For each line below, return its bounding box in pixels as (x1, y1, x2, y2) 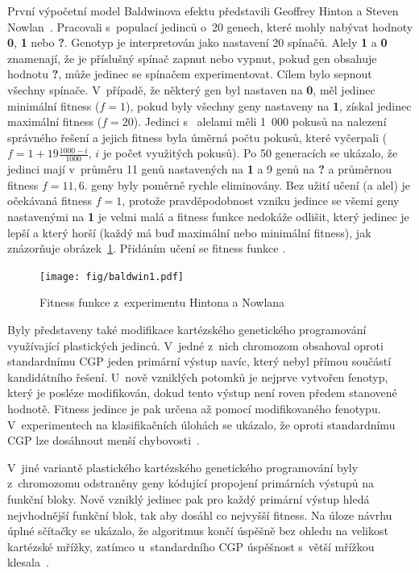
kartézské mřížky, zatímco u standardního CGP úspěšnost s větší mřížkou (7, 537, 375, 554)
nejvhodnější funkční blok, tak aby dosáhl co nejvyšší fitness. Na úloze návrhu (7, 506, 392, 523)
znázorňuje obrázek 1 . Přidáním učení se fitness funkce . (7, 240, 286, 257)
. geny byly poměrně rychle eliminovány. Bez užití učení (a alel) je (84, 176, 411, 193)
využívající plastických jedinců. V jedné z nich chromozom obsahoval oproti (7, 337, 384, 353)
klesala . (7, 554, 49, 571)
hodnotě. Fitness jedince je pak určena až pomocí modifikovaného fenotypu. (7, 399, 381, 416)
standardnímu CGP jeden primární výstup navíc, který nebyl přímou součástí (7, 353, 392, 370)
